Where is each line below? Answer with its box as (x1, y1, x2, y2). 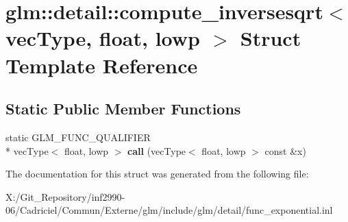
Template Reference (5, 51, 198, 79)
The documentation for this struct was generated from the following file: (5, 166, 309, 181)
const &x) (264, 143, 306, 158)
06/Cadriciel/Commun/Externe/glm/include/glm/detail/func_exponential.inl (5, 203, 333, 217)
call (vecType (127, 143, 186, 158)
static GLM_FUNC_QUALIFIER (5, 129, 151, 144)
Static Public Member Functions (5, 98, 241, 119)
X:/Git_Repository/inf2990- (5, 189, 125, 203)
